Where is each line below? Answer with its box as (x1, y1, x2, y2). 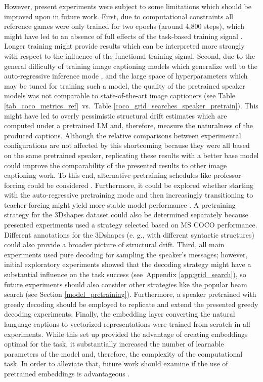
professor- (213, 170, 244, 180)
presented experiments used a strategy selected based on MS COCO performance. (4, 219, 257, 230)
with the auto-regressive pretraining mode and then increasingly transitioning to (4, 189, 253, 200)
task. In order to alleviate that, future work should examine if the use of (4, 358, 228, 369)
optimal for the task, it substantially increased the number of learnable (4, 338, 224, 349)
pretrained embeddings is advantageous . (4, 368, 130, 378)
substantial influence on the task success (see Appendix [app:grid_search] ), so (4, 269, 246, 280)
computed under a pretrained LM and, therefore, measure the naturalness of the (4, 120, 253, 131)
